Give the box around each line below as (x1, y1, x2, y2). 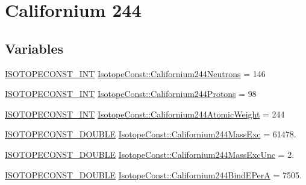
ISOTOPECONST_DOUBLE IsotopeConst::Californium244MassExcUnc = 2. (5, 148, 295, 160)
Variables (5, 39, 64, 57)
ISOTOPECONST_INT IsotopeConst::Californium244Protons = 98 (5, 87, 257, 100)
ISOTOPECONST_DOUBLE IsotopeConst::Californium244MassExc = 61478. (5, 128, 296, 140)
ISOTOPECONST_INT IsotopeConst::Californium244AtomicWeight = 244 (5, 107, 285, 120)
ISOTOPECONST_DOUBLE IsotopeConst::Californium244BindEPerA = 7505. (5, 168, 302, 181)
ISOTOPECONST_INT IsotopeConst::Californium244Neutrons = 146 (5, 67, 266, 80)
